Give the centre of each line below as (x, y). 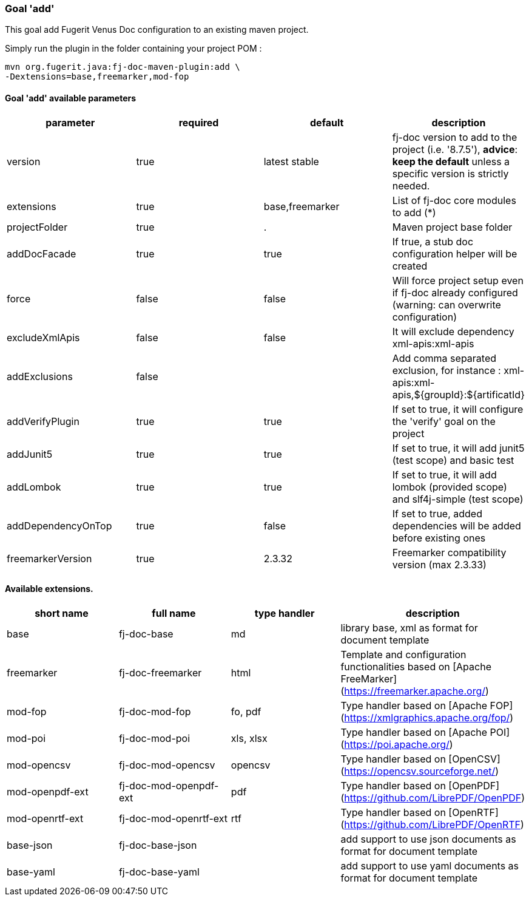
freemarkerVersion (49, 558)
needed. (411, 185)
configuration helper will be (455, 253)
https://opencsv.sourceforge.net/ (420, 771)
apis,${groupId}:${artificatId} (458, 394)
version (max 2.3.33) (439, 564)
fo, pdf (246, 711)
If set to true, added (437, 513)
